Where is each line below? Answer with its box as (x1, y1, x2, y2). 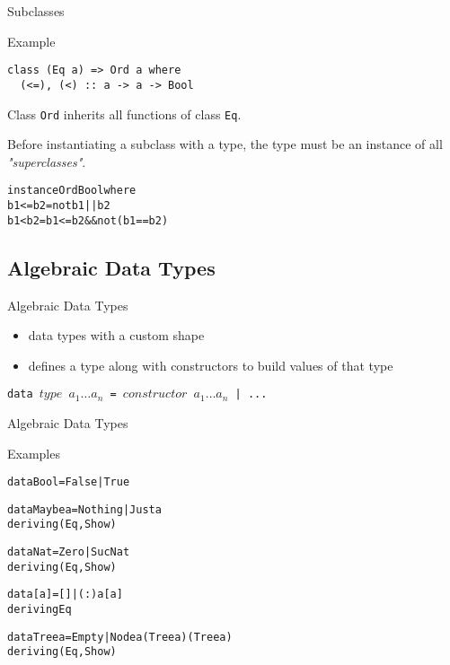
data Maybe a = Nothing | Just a (7, 503, 162, 516)
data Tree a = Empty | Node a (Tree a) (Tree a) (7, 630, 233, 643)
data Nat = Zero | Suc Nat (7, 546, 130, 559)
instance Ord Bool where (7, 184, 137, 197)
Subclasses (7, 2, 65, 20)
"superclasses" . (7, 152, 86, 171)
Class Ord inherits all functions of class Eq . (7, 104, 242, 123)
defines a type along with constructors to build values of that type (28, 355, 393, 374)
